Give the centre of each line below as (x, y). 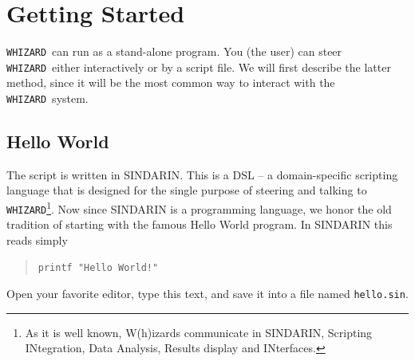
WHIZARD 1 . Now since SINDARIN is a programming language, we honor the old (199, 208)
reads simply (37, 239)
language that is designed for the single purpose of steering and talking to (187, 190)
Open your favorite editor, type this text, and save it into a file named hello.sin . (207, 294)
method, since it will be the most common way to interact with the (171, 82)
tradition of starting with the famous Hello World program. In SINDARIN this (200, 224)
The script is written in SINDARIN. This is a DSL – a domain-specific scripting (202, 174)
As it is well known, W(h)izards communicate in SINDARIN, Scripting (199, 332)
